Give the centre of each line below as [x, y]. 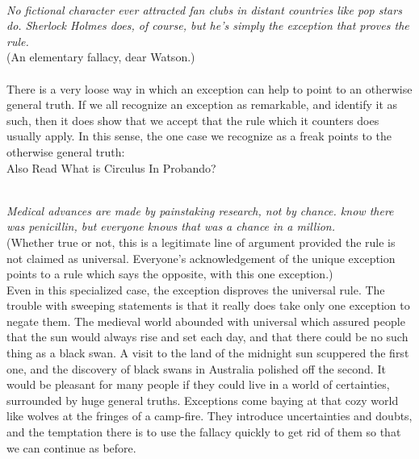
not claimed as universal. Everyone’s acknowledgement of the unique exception [201, 258]
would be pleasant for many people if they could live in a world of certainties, [198, 384]
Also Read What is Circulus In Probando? [111, 167]
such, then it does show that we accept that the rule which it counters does [193, 120]
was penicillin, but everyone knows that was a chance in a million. [171, 226]
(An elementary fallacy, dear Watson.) [101, 57]
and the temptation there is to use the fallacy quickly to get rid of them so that [204, 432]
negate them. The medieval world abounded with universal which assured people [206, 321]
